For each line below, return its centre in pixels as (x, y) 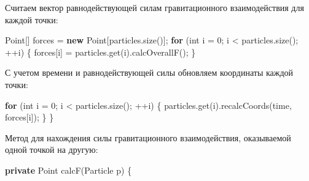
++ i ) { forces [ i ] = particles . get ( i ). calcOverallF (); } (100, 52)
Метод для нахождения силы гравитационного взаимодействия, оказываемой (148, 137)
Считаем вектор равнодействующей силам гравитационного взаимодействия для (154, 7)
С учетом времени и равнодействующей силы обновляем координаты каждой (149, 72)
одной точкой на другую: (52, 150)
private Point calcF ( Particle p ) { (68, 170)
